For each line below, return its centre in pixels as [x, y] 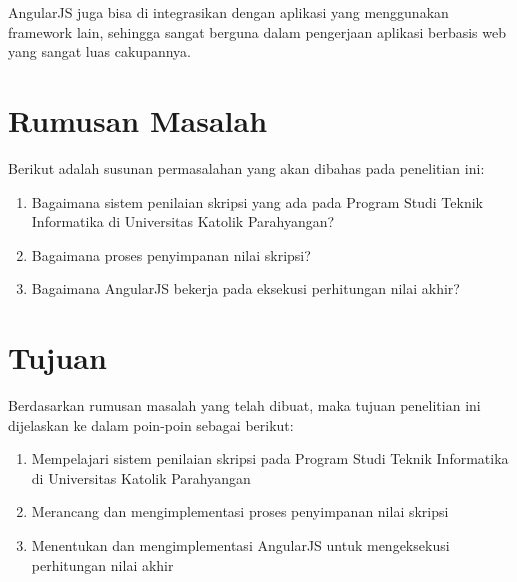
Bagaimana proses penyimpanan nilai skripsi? [171, 254]
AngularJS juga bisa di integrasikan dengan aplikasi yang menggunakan [228, 12]
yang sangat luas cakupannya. [99, 51]
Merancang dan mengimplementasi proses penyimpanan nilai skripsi [240, 511]
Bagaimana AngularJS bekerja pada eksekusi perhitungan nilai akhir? [245, 288]
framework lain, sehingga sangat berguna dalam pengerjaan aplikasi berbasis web [257, 31]
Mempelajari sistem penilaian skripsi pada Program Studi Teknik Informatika [270, 458]
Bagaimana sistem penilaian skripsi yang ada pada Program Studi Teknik [257, 201]
